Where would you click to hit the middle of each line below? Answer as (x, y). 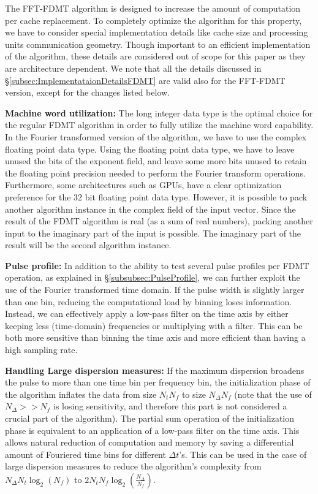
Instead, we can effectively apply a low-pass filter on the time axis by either (147, 313)
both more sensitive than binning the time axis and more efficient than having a (155, 337)
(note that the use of (273, 394)
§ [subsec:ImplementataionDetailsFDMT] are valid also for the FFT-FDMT (145, 80)
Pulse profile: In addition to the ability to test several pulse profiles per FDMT (157, 265)
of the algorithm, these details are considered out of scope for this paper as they (155, 56)
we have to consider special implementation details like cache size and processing (157, 32)
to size (194, 394)
